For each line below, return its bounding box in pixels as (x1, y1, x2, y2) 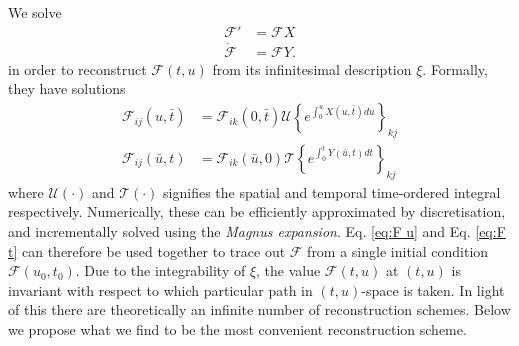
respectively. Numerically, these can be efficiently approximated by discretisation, (8, 201, 506, 222)
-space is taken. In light (361, 279, 505, 300)
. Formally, (422, 58, 488, 79)
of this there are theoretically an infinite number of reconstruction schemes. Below (8, 299, 511, 320)
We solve (8, 2, 62, 22)
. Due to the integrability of (75, 260, 246, 281)
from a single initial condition (307, 240, 489, 261)
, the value (256, 260, 321, 281)
